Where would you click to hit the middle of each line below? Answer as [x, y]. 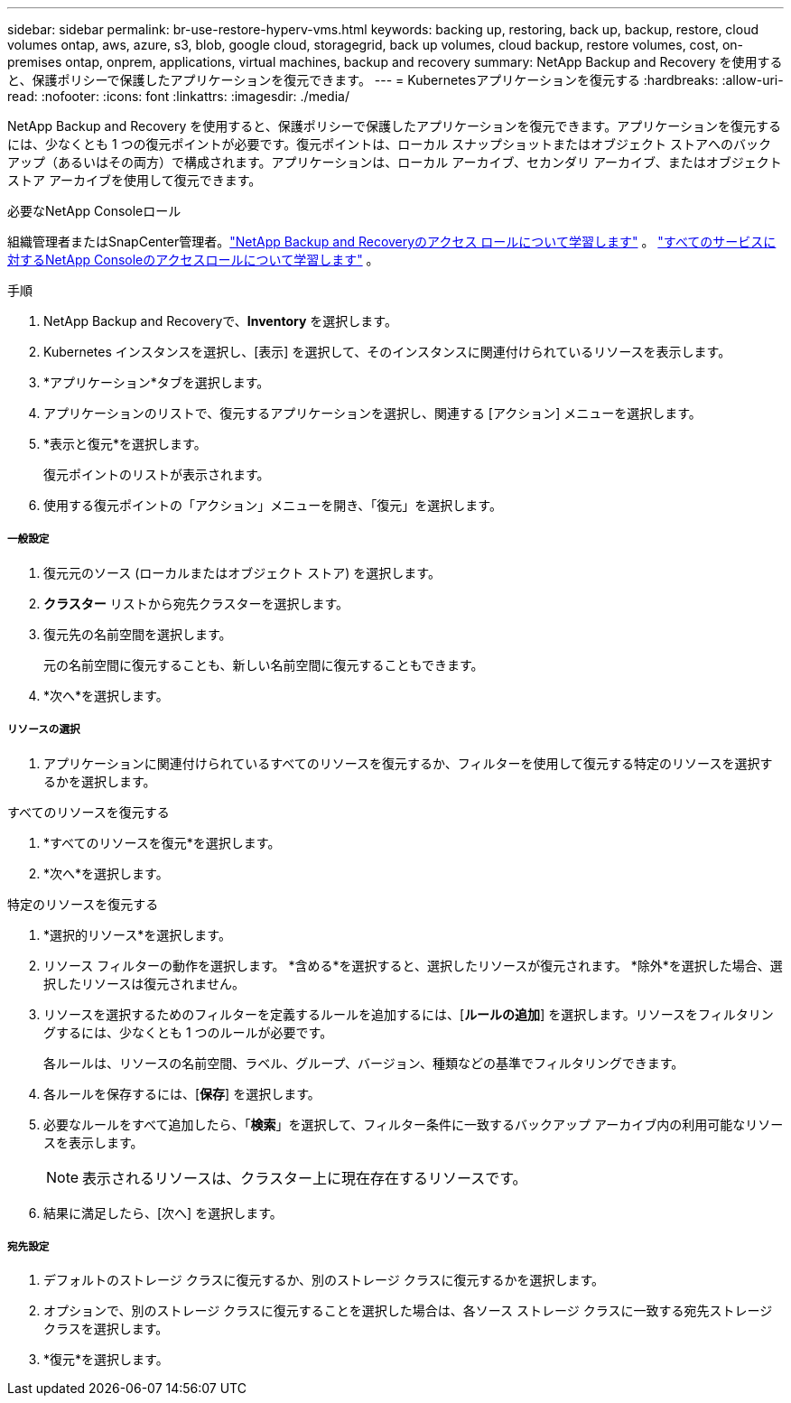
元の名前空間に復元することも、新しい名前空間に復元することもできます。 [264, 664]
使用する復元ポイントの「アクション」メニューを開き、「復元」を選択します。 [273, 505]
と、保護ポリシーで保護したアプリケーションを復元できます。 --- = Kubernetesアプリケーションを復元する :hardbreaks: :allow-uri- [395, 80]
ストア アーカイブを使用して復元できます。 [135, 180]
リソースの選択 [44, 730]
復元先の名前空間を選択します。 [138, 634]
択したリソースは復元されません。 [144, 983]
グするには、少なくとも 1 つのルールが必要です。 [188, 1032]
